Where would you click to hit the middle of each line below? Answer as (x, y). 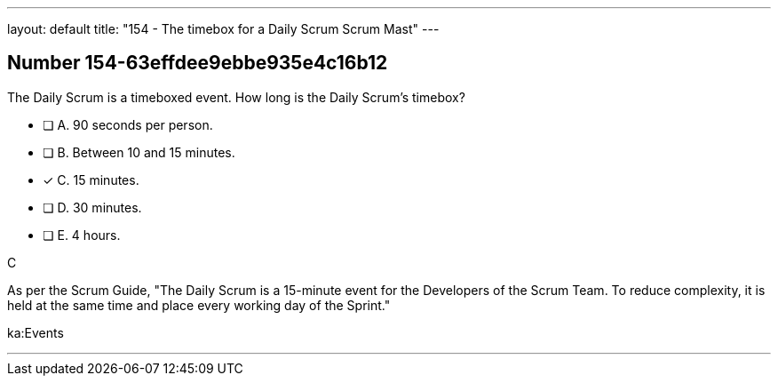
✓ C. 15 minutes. (91, 180)
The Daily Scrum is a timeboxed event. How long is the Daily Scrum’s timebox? (236, 97)
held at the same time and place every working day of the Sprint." (199, 305)
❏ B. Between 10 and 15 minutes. (139, 152)
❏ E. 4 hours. (82, 235)
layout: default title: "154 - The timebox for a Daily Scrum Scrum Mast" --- (223, 29)
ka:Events (36, 332)
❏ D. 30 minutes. (92, 207)
